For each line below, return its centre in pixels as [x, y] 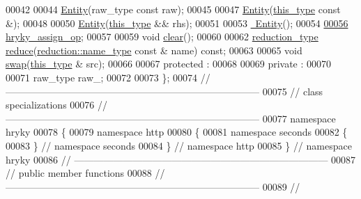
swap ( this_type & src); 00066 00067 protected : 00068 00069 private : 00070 [169, 64]
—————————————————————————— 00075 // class [164, 91]
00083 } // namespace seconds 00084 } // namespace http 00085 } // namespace [179, 145]
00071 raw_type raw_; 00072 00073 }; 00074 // [108, 77]
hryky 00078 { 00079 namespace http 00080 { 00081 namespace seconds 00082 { [177, 132]
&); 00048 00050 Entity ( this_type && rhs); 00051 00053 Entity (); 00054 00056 [177, 23]
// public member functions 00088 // [85, 173]
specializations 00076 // [56, 105]
